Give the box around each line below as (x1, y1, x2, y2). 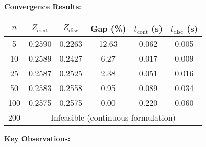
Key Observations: (4, 133, 71, 143)
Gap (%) (90, 22, 126, 34)
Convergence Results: (4, 1, 81, 11)
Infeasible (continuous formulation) (51, 111, 176, 123)
